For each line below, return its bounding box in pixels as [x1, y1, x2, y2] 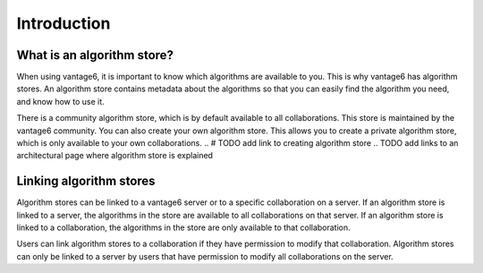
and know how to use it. [16, 96, 105, 107]
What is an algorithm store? [16, 47, 174, 63]
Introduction [16, 13, 111, 33]
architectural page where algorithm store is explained [16, 150, 214, 161]
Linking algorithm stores [16, 174, 156, 189]
